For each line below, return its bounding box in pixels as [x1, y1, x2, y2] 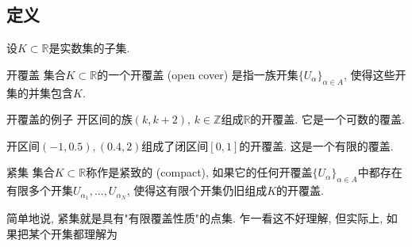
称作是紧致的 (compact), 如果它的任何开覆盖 [86, 164, 313, 180]
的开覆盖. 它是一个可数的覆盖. [250, 111, 405, 127]
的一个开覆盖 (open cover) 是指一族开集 [97, 66, 298, 82]
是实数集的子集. [48, 40, 130, 56]
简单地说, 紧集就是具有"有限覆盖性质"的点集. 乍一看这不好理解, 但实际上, [6, 210, 383, 226]
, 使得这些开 [343, 66, 406, 82]
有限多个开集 [6, 182, 73, 199]
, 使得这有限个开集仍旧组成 [126, 182, 268, 199]
